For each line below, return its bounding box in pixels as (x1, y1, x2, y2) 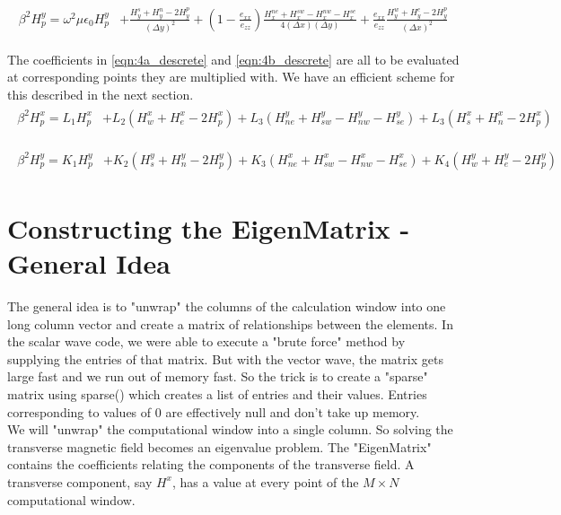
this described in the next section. (7, 85, 194, 103)
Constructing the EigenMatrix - (7, 209, 410, 246)
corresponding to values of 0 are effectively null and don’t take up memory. (7, 402, 420, 421)
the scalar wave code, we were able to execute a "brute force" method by (7, 332, 406, 351)
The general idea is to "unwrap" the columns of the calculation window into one (7, 297, 446, 316)
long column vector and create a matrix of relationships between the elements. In (7, 314, 453, 333)
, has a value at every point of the (172, 472, 359, 491)
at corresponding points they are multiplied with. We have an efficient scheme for (7, 67, 455, 86)
